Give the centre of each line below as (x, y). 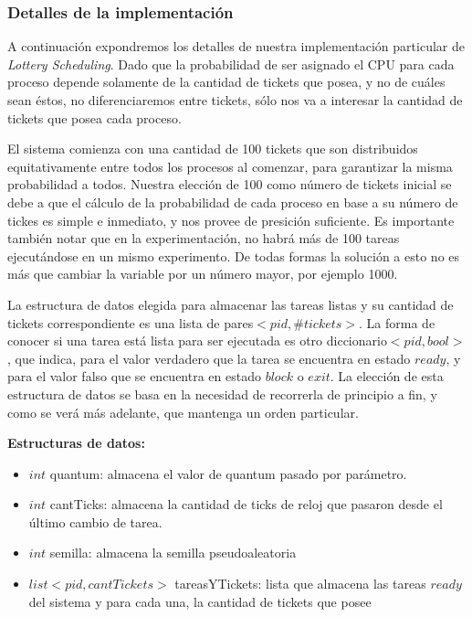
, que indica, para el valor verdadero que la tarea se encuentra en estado (209, 358)
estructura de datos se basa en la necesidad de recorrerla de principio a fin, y (222, 394)
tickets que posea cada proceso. (94, 117)
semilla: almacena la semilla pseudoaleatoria (173, 553)
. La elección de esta (387, 376)
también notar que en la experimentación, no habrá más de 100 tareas (204, 238)
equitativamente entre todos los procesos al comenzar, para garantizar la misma (230, 166)
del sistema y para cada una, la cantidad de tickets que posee (200, 601)
